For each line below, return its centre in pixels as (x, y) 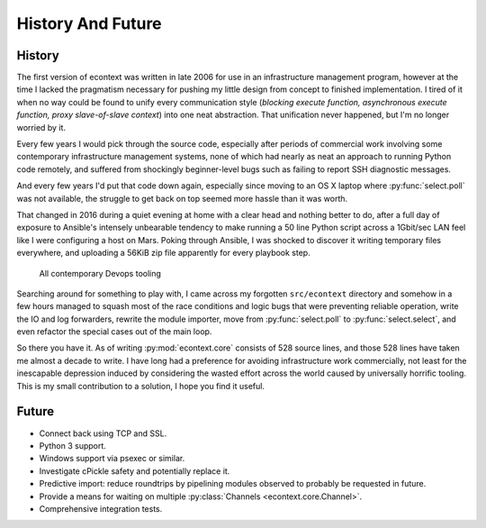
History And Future (89, 23)
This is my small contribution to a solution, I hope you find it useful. (141, 386)
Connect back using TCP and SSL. (103, 433)
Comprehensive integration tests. (101, 508)
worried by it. (41, 127)
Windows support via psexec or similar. (112, 459)
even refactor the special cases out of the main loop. (114, 332)
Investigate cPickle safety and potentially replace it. (135, 471)
